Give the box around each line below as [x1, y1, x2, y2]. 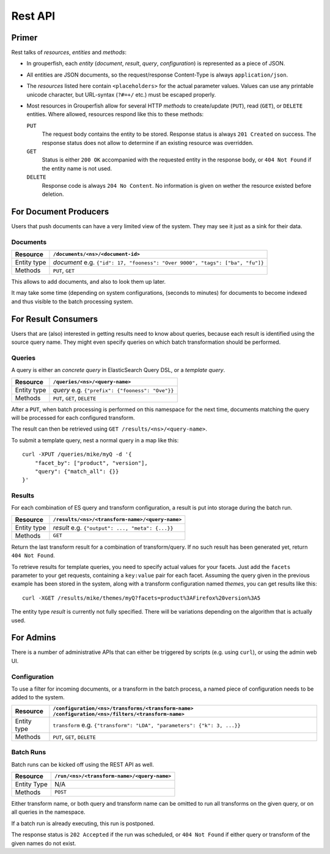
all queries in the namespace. [11, 808, 86, 816]
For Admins [11, 633, 56, 643]
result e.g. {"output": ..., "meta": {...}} [53, 523, 174, 532]
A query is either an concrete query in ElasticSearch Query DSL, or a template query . [11, 366, 226, 374]
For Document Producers [11, 206, 109, 217]
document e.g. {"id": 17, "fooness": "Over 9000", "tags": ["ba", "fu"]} [53, 258, 264, 266]
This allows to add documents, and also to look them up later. [11, 278, 166, 285]
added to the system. [11, 694, 65, 701]
